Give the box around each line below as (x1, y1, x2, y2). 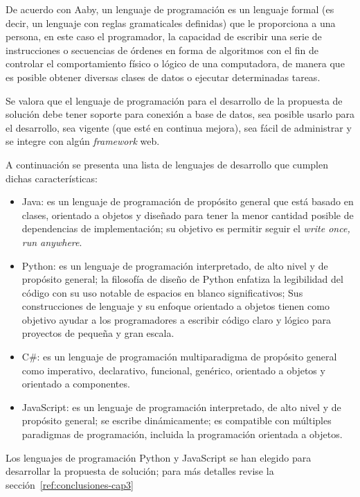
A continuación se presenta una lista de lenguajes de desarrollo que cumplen (6, 157, 328, 171)
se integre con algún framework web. (6, 134, 160, 148)
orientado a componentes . (21, 376, 130, 391)
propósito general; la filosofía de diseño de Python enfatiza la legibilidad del (21, 272, 343, 286)
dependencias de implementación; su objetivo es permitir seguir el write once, (21, 221, 350, 236)
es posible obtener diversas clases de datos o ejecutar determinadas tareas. (6, 69, 321, 84)
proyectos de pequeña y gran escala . (21, 326, 174, 340)
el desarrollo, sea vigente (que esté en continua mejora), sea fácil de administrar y (6, 120, 352, 134)
